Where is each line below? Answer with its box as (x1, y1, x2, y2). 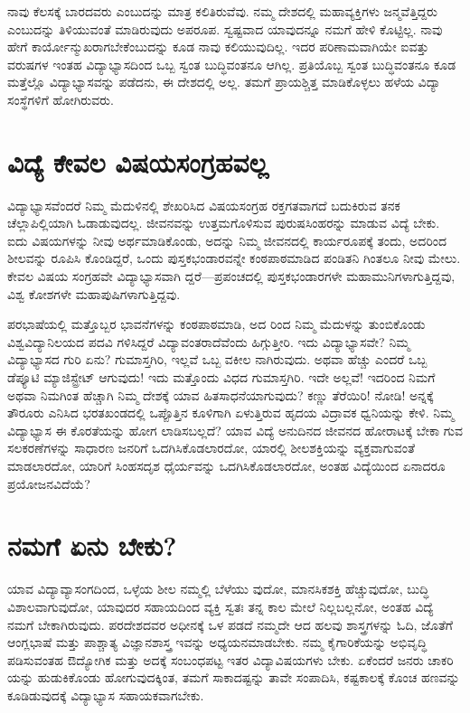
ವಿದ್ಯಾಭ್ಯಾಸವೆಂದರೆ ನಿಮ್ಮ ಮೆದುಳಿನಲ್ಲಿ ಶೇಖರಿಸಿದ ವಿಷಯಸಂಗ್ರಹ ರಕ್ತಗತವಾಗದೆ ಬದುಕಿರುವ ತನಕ (7, 195, 400, 214)
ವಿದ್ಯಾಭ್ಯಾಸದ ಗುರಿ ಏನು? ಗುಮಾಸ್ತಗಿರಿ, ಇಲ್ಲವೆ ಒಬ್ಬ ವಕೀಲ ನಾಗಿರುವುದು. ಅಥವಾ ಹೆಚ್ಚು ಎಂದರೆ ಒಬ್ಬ (7, 350, 428, 369)
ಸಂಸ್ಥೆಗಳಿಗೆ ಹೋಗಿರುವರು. (7, 89, 114, 108)
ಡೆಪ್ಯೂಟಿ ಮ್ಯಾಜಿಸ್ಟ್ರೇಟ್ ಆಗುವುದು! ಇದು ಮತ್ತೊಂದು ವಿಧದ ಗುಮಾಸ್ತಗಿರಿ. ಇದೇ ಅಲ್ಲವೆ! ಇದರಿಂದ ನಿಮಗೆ (7, 368, 436, 387)
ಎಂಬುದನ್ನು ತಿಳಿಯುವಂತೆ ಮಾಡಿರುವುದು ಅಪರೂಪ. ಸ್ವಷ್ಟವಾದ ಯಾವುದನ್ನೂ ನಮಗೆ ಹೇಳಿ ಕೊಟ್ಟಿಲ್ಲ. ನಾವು (7, 19, 443, 38)
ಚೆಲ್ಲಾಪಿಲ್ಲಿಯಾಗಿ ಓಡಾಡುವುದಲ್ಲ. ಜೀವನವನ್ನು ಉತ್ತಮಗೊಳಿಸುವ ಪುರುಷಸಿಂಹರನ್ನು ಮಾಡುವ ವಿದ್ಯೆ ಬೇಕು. (7, 213, 440, 232)
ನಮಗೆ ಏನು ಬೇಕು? (7, 527, 177, 564)
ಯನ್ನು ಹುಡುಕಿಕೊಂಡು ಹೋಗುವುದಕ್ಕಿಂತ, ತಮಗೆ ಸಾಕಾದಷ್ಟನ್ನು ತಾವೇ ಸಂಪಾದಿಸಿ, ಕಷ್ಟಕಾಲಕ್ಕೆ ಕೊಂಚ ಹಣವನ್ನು (7, 668, 460, 687)
